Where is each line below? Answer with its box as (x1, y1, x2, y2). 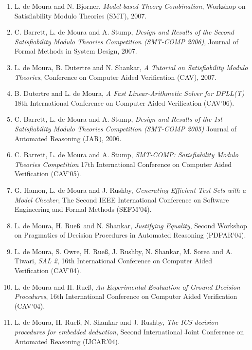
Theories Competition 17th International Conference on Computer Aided (14, 159, 232, 169)
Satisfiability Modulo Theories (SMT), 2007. (14, 10, 147, 20)
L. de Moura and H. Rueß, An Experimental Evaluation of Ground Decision (14, 281, 240, 292)
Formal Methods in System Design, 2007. (14, 46, 137, 56)
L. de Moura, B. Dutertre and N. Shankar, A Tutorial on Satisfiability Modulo (14, 62, 248, 72)
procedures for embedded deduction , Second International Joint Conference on (14, 327, 244, 337)
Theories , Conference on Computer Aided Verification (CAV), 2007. (14, 72, 216, 82)
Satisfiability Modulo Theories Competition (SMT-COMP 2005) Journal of (14, 123, 237, 133)
